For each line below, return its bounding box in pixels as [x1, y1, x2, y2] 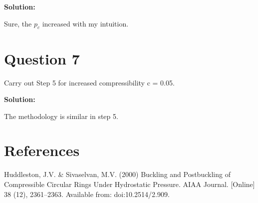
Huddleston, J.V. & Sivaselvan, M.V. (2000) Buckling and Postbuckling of [4, 169, 231, 179]
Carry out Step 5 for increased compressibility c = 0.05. [4, 77, 175, 87]
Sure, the [4, 18, 32, 28]
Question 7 [4, 48, 80, 68]
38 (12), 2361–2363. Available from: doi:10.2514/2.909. [4, 188, 170, 199]
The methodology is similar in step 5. [4, 110, 118, 121]
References [4, 140, 80, 160]
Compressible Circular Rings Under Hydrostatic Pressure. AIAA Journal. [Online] [4, 179, 255, 189]
